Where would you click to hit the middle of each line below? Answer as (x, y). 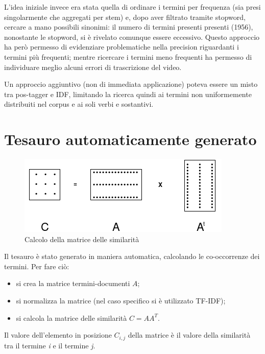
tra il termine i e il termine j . (50, 345)
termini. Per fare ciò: (37, 266)
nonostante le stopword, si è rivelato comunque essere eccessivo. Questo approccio (132, 37)
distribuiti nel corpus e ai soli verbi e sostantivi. (79, 104)
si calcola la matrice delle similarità (71, 317)
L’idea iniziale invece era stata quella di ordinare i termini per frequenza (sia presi (132, 7)
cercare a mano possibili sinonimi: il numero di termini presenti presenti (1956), (129, 27)
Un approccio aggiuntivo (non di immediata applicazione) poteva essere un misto (131, 84)
